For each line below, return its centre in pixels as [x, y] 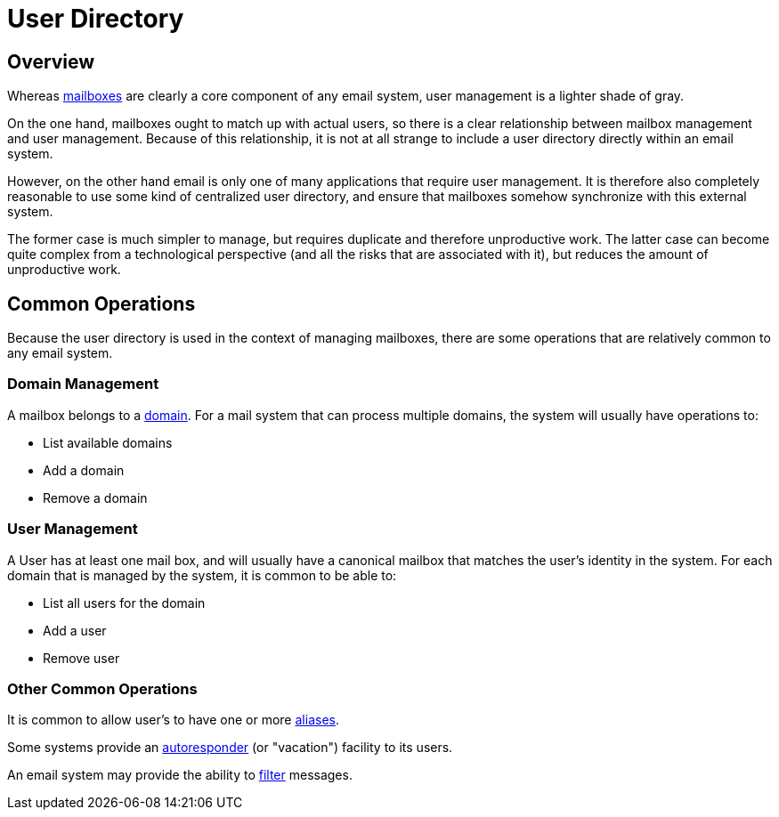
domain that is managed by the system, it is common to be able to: [202, 575]
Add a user [75, 630]
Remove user [81, 658]
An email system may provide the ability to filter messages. [180, 775]
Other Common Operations [102, 688]
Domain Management [83, 384]
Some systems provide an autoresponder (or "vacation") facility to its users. [230, 748]
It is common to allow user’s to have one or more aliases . [173, 720]
